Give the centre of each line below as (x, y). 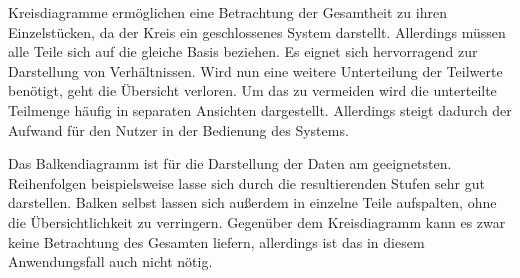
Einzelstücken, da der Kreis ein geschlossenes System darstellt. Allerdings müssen (257, 31)
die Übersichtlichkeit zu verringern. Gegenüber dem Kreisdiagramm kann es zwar (257, 221)
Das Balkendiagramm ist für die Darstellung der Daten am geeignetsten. (230, 163)
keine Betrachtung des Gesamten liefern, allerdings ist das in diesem (216, 241)
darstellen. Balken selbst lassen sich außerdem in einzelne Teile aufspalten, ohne (252, 202)
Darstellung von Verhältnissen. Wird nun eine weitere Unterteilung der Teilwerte (255, 70)
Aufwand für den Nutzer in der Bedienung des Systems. (178, 129)
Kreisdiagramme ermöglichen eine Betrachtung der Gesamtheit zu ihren (227, 12)
